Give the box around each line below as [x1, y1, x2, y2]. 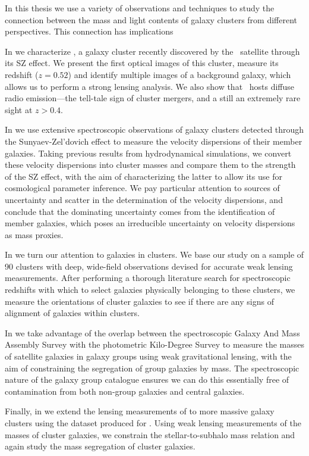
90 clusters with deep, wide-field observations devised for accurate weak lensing [5, 260, 293, 272]
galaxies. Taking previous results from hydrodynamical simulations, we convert [5, 146, 292, 159]
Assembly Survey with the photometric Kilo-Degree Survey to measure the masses [5, 338, 305, 351]
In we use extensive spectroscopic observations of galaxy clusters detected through [5, 123, 304, 136]
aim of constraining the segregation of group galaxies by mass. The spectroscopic [5, 361, 299, 374]
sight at [5, 103, 33, 115]
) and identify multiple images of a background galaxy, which [68, 68, 291, 80]
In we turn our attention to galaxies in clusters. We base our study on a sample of [5, 248, 304, 261]
